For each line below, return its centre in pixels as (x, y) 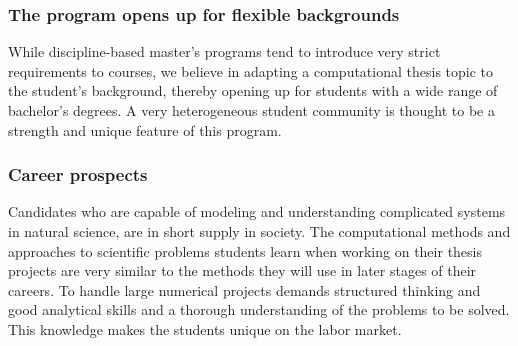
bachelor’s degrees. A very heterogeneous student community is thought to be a (252, 110)
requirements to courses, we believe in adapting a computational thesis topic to (251, 70)
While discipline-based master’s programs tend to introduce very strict (224, 51)
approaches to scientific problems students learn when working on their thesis (245, 250)
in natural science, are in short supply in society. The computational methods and (259, 231)
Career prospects (78, 174)
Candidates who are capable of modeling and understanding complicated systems (257, 211)
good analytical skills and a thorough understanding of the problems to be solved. (259, 309)
